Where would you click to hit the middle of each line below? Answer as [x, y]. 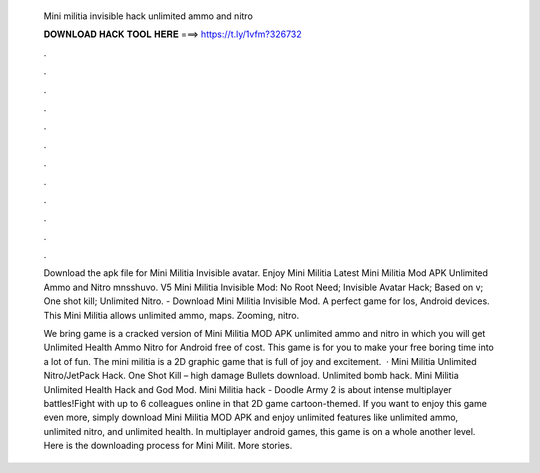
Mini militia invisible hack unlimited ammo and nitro [148, 16]
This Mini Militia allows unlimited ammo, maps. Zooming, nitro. [171, 315]
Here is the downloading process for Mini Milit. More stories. [168, 446]
